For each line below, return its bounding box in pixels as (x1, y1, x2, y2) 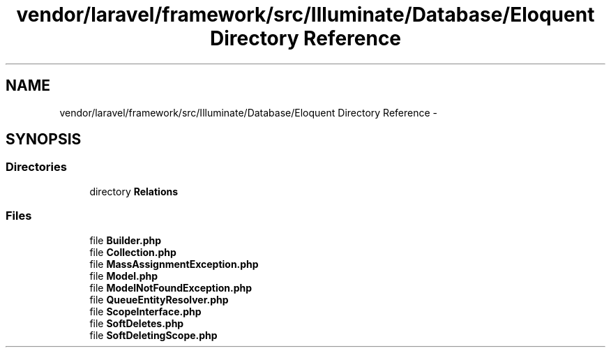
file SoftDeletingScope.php (89, 329, 218, 341)
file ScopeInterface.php (89, 305, 202, 317)
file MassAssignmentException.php (89, 257, 259, 270)
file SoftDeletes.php (89, 317, 184, 329)
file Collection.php (89, 246, 176, 258)
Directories (6, 160, 67, 174)
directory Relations (89, 185, 179, 197)
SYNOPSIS (6, 130, 82, 149)
